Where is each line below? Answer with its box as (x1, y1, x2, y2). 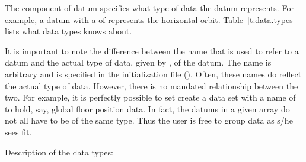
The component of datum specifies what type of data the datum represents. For (5, 2, 294, 14)
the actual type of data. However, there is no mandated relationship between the (5, 79, 298, 92)
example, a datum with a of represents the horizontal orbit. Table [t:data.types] (5, 13, 295, 25)
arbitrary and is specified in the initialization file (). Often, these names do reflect (5, 67, 302, 80)
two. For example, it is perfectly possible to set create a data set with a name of (5, 91, 296, 103)
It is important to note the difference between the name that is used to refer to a (5, 44, 299, 57)
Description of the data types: (5, 145, 113, 158)
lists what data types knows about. (5, 25, 132, 37)
